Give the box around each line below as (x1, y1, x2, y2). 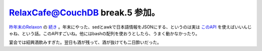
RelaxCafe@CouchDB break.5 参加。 (9, 7, 160, 18)
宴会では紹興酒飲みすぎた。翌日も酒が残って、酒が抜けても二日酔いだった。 (9, 39, 162, 45)
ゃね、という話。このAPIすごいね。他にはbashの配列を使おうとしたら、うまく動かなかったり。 (9, 30, 200, 36)
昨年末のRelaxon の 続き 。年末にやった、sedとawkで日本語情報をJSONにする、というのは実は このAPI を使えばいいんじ (9, 24, 252, 30)
